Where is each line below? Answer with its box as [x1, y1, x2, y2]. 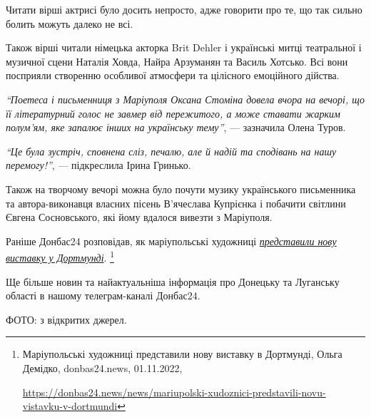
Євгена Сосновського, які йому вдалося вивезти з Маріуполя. [6, 210, 273, 225]
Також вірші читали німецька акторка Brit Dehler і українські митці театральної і [6, 40, 362, 55]
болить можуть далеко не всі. [6, 16, 133, 31]
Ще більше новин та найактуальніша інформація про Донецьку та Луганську [6, 274, 340, 289]
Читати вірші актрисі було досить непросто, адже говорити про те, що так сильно [6, 2, 362, 16]
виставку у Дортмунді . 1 [6, 248, 114, 264]
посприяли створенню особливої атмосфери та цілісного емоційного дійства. [6, 68, 340, 83]
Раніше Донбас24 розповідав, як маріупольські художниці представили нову [6, 233, 337, 248]
